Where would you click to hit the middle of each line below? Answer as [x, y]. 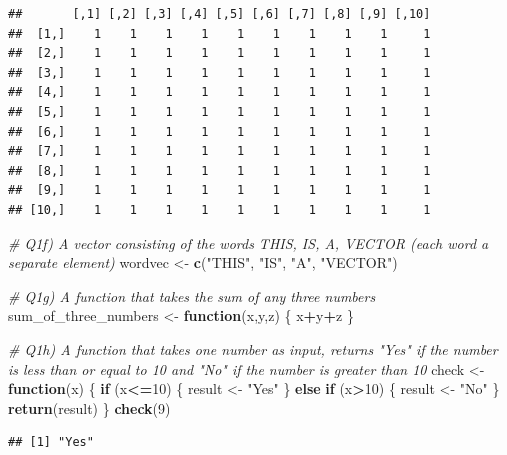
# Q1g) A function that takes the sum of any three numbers [192, 295]
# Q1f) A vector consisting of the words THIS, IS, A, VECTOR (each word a [248, 242]
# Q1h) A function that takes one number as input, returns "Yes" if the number [253, 348]
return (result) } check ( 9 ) [89, 407]
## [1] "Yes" [51, 442]
